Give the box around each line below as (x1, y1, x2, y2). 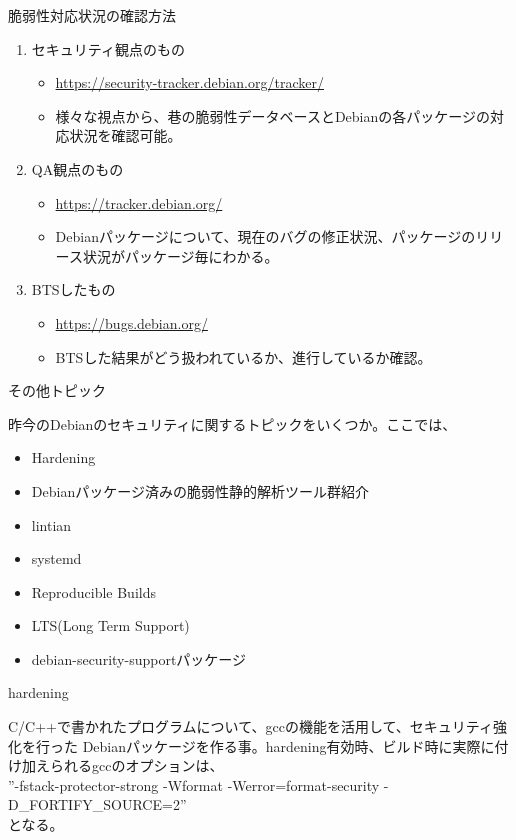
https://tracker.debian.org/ (55, 192, 223, 213)
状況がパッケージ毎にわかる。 (82, 245, 279, 266)
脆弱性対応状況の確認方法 (8, 5, 176, 25)
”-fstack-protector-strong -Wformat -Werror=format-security (8, 774, 380, 795)
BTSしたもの (31, 279, 116, 300)
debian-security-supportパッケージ (31, 648, 247, 669)
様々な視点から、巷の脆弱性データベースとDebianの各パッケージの (55, 105, 490, 126)
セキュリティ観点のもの (31, 38, 185, 59)
